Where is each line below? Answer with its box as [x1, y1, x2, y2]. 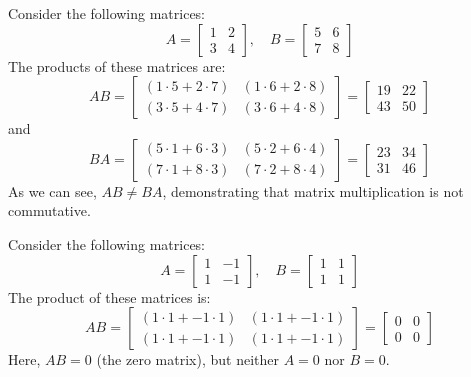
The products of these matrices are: [8, 55, 226, 76]
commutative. [8, 200, 91, 221]
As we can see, [8, 180, 97, 201]
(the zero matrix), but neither [96, 349, 279, 370]
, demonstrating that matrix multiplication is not [162, 180, 464, 201]
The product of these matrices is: [8, 286, 211, 307]
